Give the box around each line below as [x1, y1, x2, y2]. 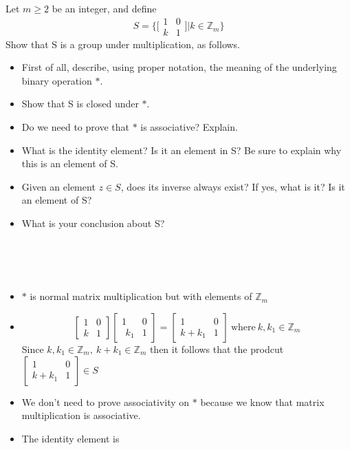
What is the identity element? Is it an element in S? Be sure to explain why [21, 142, 342, 157]
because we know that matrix [200, 394, 325, 409]
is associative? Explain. [140, 120, 238, 134]
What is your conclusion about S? [21, 216, 165, 230]
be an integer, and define [52, 1, 157, 15]
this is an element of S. [21, 156, 118, 171]
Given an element [21, 179, 96, 193]
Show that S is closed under [21, 96, 139, 111]
